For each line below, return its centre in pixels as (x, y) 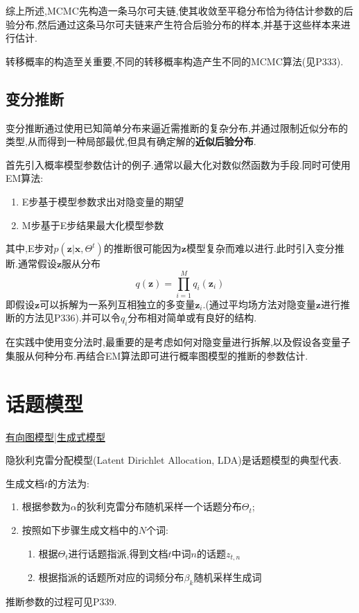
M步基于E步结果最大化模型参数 (93, 225)
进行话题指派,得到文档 (118, 553)
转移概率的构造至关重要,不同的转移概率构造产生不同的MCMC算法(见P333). (175, 61)
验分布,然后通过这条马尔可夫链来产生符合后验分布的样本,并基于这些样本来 (173, 24)
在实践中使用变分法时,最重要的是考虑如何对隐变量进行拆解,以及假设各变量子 (178, 342)
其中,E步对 (30, 248)
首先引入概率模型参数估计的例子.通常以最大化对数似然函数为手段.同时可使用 (178, 164)
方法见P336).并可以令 (72, 318)
